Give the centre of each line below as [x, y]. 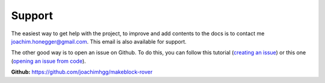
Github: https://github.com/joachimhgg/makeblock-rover [82, 72]
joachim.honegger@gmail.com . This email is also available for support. [99, 41]
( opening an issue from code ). [49, 61]
